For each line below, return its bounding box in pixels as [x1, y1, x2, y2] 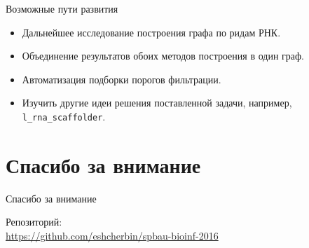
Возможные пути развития [6, 1, 118, 15]
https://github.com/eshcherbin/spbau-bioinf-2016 [6, 228, 219, 242]
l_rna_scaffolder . [22, 109, 106, 123]
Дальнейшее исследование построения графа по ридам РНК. [22, 25, 281, 39]
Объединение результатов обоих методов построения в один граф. [22, 48, 304, 63]
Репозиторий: [6, 214, 62, 229]
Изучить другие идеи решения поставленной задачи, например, [22, 95, 292, 110]
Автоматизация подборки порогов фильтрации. [22, 71, 221, 86]
